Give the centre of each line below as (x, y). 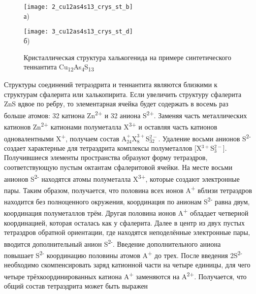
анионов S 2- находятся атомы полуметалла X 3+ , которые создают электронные (122, 178)
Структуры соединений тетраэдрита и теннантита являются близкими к (111, 84)
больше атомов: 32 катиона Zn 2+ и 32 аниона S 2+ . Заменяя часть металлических (126, 114)
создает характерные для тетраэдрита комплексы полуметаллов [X (103, 147)
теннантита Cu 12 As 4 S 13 (59, 67)
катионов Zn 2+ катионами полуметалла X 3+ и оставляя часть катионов (111, 126)
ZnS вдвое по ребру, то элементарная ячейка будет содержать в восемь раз (116, 104)
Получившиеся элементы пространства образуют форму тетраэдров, (106, 157)
